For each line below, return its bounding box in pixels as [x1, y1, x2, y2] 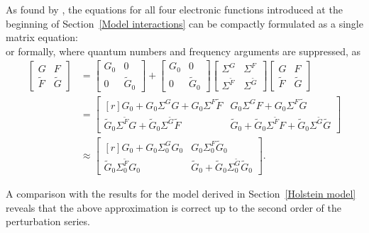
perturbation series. [6, 214, 90, 229]
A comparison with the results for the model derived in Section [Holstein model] [6, 186, 356, 201]
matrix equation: [6, 30, 78, 45]
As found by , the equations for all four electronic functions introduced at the [6, 2, 343, 16]
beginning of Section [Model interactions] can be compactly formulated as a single [6, 16, 363, 30]
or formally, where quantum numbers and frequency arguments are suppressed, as [6, 43, 361, 58]
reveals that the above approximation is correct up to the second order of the [6, 200, 341, 215]
